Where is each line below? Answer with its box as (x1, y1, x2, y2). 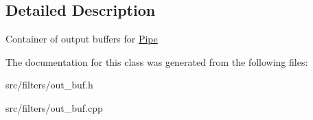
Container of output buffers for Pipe (5, 32, 158, 46)
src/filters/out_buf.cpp (5, 100, 103, 115)
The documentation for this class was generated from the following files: (5, 54, 308, 69)
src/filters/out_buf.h (5, 77, 93, 92)
